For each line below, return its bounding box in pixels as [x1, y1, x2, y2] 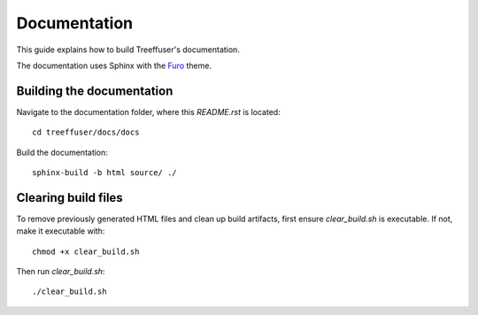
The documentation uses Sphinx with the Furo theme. [16, 60, 212, 71]
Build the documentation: [16, 147, 108, 157]
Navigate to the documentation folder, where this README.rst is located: [16, 106, 281, 117]
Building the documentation [16, 83, 173, 98]
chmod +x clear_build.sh [32, 246, 140, 257]
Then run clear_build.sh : [16, 266, 105, 277]
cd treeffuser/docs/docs [32, 127, 140, 137]
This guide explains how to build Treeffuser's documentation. [16, 44, 241, 55]
